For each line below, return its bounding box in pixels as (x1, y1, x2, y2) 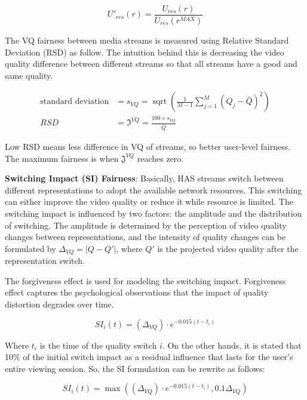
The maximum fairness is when (5, 152, 119, 164)
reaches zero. (137, 152, 184, 164)
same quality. (5, 69, 53, 81)
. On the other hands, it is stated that (162, 339, 302, 351)
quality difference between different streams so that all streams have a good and (5, 57, 297, 70)
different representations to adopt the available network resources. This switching (5, 183, 302, 196)
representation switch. (5, 254, 85, 267)
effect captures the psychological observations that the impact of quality (5, 286, 269, 299)
